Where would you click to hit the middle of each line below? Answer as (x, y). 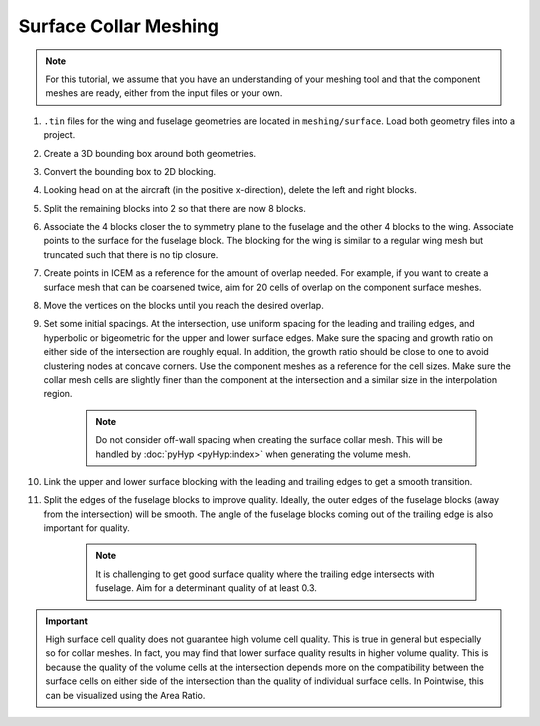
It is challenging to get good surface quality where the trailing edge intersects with (265, 574)
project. (59, 135)
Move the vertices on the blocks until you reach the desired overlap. (183, 306)
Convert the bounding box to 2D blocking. (130, 171)
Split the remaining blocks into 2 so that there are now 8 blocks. (175, 208)
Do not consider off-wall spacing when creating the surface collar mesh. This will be (269, 440)
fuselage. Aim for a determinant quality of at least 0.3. (206, 588)
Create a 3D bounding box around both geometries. (150, 153)
